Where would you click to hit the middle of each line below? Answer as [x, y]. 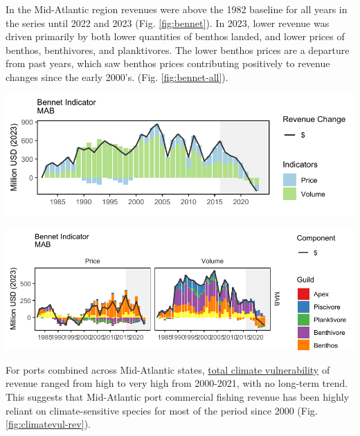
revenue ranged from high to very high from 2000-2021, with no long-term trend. [177, 383]
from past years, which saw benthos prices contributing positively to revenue [168, 63]
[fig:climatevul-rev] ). [48, 424]
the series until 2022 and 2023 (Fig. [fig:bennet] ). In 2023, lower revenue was [168, 22]
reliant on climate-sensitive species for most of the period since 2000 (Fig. [162, 410]
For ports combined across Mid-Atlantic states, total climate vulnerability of [168, 369]
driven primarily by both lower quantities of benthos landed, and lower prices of [175, 36]
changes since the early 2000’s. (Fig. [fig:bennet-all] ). [117, 76]
